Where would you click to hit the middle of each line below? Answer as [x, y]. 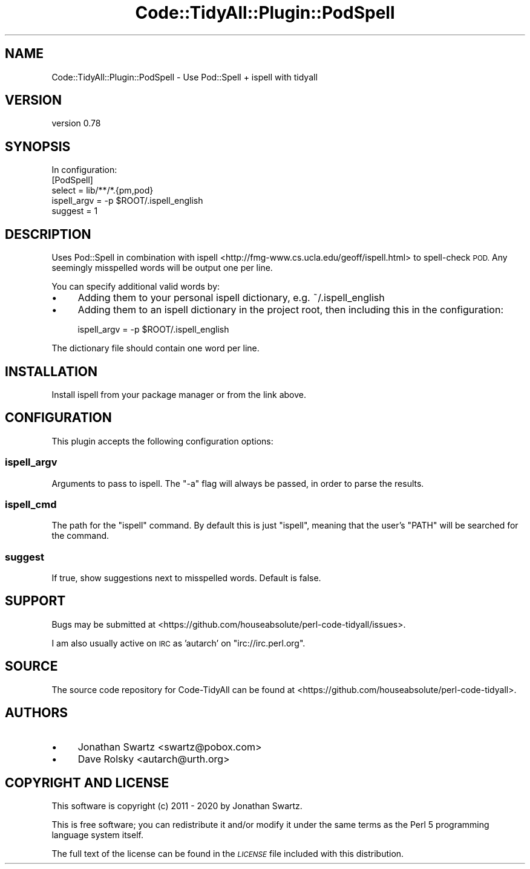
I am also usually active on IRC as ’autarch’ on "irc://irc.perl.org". [178, 643]
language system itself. [97, 835]
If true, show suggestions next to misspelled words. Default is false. [186, 578]
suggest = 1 [75, 211]
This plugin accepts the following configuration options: [162, 441]
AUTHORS [37, 713]
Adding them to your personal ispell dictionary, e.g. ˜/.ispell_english [231, 298]
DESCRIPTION [48, 234]
